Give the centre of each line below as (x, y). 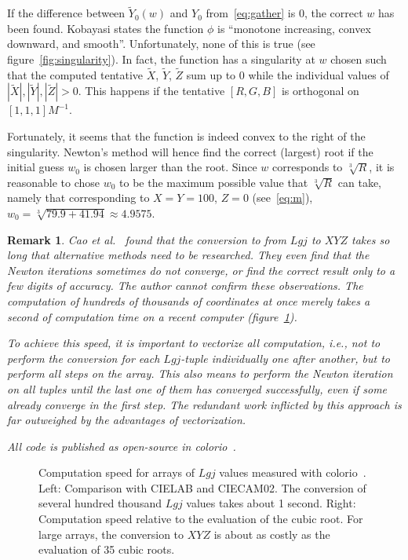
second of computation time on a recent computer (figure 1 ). (152, 316)
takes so (371, 239)
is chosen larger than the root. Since (170, 167)
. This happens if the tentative (151, 91)
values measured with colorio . (293, 472)
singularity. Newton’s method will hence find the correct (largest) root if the (190, 151)
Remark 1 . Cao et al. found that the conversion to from (147, 239)
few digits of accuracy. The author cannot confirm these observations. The (185, 285)
